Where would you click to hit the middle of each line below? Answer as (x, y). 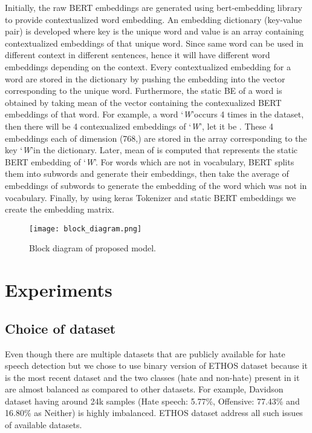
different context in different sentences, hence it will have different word (138, 55)
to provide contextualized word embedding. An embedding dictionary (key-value (154, 19)
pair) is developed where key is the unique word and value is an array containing (154, 31)
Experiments (59, 290)
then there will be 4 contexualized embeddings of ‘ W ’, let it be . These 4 (139, 126)
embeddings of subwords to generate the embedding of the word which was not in (156, 185)
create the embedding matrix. (60, 209)
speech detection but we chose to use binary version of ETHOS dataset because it (156, 365)
